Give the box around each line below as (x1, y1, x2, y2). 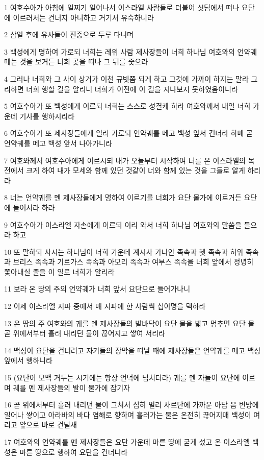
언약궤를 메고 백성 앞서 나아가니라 (4, 137, 112, 148)
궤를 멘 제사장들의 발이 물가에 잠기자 (13, 382, 130, 393)
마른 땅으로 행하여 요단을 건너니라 (19, 446, 128, 457)
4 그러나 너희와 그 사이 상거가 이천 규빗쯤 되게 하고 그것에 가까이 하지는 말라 (4, 73, 249, 84)
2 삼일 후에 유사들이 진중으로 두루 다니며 (4, 29, 134, 40)
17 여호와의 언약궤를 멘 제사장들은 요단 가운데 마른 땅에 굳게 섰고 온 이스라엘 (4, 437, 250, 447)
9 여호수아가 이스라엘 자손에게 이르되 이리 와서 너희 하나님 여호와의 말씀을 (4, 219, 242, 230)
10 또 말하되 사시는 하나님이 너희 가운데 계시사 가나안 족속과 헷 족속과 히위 (4, 246, 244, 257)
